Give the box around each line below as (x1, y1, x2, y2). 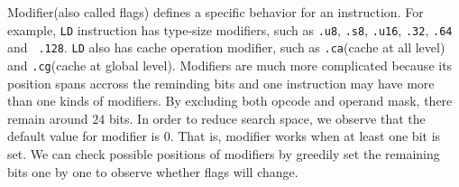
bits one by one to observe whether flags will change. (7, 162, 298, 181)
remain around (7, 108, 88, 127)
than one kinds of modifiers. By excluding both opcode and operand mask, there (7, 91, 453, 110)
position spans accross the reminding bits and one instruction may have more (7, 73, 435, 92)
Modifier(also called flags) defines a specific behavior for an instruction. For (7, 3, 424, 21)
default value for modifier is (7, 126, 160, 145)
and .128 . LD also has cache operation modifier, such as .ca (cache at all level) (7, 38, 445, 57)
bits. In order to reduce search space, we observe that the (108, 108, 426, 127)
